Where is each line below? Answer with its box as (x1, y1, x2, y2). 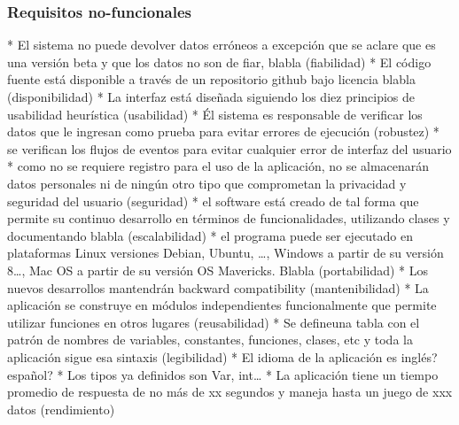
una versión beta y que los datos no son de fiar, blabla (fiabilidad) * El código (7, 52, 432, 71)
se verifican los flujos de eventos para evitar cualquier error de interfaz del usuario (7, 139, 452, 158)
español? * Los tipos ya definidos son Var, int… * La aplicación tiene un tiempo (7, 365, 439, 383)
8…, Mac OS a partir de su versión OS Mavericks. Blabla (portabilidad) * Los (7, 260, 429, 279)
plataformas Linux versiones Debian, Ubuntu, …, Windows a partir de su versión (7, 243, 444, 262)
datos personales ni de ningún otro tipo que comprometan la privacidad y (7, 174, 407, 192)
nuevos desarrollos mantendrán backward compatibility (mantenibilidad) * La (7, 278, 429, 297)
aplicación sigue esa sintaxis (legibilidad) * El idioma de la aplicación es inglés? (7, 347, 438, 366)
